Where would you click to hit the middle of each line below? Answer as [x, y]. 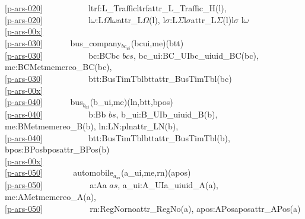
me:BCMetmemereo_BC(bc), [58, 67]
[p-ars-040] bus [44, 102]
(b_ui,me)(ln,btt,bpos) [131, 102]
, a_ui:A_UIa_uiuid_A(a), [168, 185]
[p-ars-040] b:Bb [55, 114]
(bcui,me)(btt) [157, 42]
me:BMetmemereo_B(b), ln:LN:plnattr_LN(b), [92, 126]
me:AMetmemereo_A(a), [51, 196]
